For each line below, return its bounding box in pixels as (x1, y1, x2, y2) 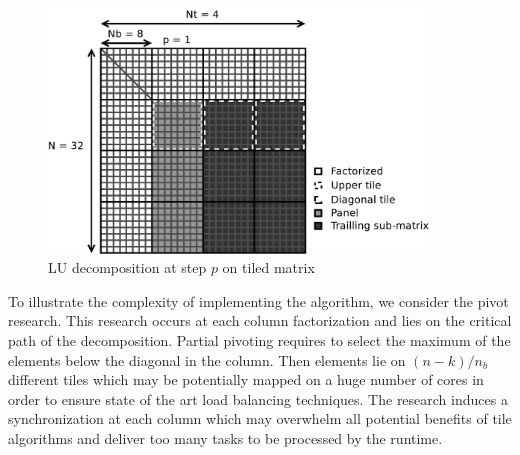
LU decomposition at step (48, 257, 207, 278)
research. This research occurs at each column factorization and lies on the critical (8, 310, 512, 331)
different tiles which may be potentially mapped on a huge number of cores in (8, 369, 484, 390)
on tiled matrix (222, 257, 315, 278)
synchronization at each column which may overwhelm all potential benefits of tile (8, 408, 512, 429)
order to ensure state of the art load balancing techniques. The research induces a (8, 388, 508, 409)
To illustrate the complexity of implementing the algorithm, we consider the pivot (8, 290, 509, 311)
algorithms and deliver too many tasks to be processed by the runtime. (8, 427, 443, 448)
